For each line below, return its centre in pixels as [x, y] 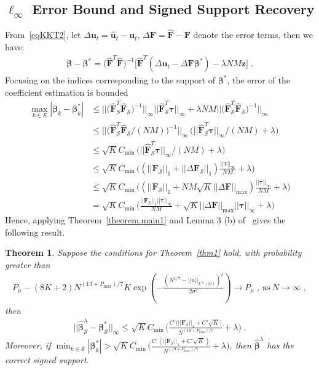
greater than [28, 265]
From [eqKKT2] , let [43, 35]
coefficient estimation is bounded [67, 92]
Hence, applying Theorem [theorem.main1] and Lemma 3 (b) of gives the [145, 220]
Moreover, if [28, 345]
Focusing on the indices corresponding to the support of [110, 80]
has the [280, 345]
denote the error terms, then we [253, 35]
